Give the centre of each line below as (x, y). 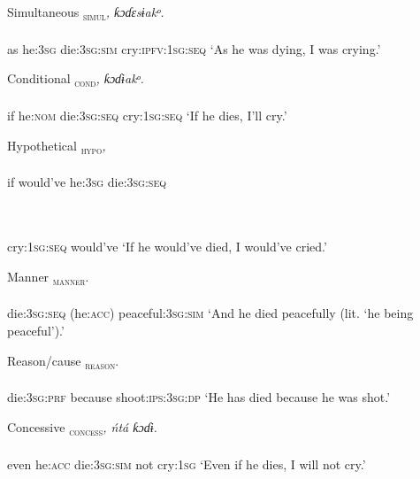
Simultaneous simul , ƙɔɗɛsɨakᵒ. (86, 13)
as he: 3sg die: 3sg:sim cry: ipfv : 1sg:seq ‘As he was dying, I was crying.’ (194, 48)
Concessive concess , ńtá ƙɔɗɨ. (82, 428)
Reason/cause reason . (63, 361)
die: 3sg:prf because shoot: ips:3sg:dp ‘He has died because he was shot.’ (199, 397)
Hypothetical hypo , (57, 146)
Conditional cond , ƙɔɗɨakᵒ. (76, 80)
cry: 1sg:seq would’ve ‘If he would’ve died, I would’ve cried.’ (167, 247)
